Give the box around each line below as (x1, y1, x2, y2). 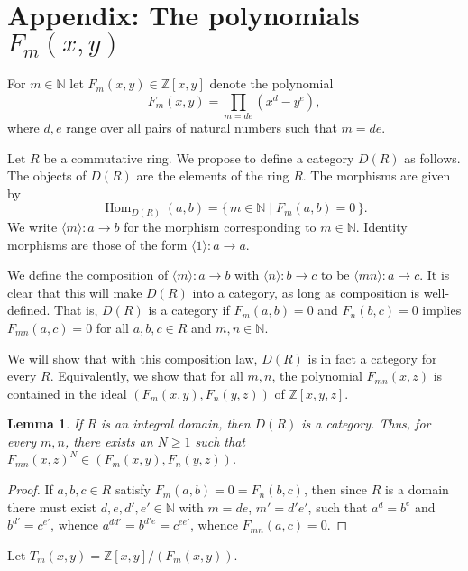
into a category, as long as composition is (192, 282, 420, 301)
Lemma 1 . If (7, 414, 83, 433)
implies (422, 300, 462, 319)
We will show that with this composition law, (7, 348, 258, 367)
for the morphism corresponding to (124, 216, 317, 235)
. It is (419, 265, 450, 284)
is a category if (148, 300, 230, 319)
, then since (303, 480, 368, 499)
